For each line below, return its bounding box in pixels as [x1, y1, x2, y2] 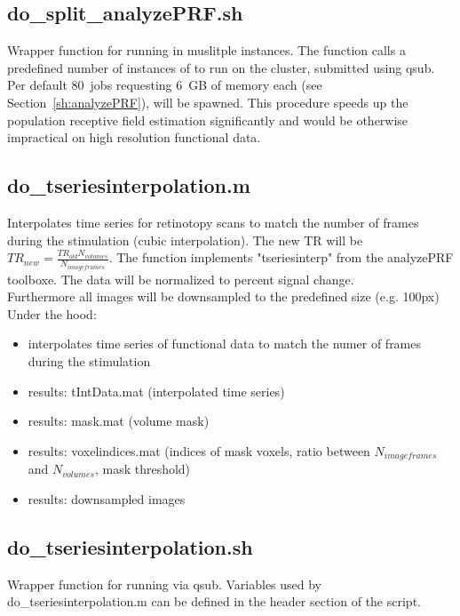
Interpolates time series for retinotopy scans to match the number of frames [7, 212, 419, 231]
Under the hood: [7, 304, 97, 323]
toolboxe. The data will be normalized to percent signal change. [7, 269, 354, 288]
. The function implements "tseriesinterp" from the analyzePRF [108, 248, 454, 267]
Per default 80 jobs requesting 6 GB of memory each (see [7, 76, 322, 94]
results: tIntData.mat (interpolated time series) [28, 381, 285, 400]
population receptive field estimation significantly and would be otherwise [7, 110, 408, 129]
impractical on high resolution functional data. [7, 128, 261, 147]
